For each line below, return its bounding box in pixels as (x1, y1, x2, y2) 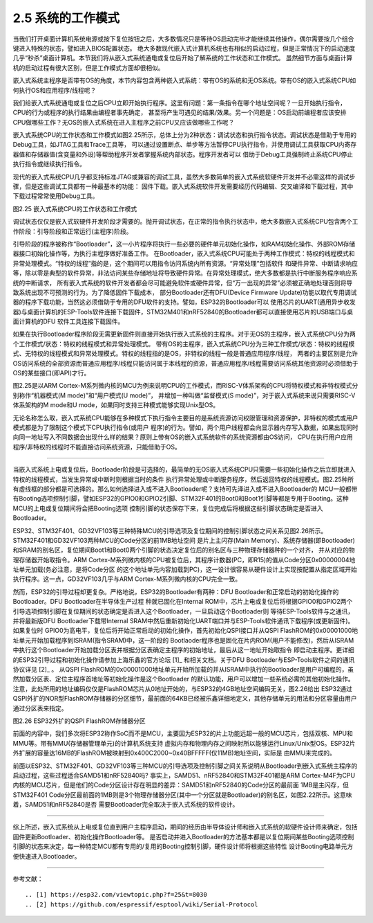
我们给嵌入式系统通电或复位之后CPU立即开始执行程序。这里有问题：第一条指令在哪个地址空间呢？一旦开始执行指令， (12, 98, 347, 107)
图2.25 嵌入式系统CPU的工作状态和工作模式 (12, 204, 137, 213)
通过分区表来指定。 (12, 704, 68, 713)
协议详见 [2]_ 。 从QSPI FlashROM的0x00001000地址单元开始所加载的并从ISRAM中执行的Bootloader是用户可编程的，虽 (12, 665, 354, 673)
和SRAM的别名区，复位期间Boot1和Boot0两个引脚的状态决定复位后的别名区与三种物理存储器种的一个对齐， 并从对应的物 (12, 546, 355, 554)
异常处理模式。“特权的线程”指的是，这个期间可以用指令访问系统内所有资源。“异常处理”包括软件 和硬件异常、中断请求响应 (12, 259, 358, 267)
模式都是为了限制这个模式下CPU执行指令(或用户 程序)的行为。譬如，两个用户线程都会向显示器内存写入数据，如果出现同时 (12, 423, 358, 431)
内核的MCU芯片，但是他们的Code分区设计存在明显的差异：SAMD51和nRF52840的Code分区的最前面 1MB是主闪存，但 (12, 781, 349, 789)
